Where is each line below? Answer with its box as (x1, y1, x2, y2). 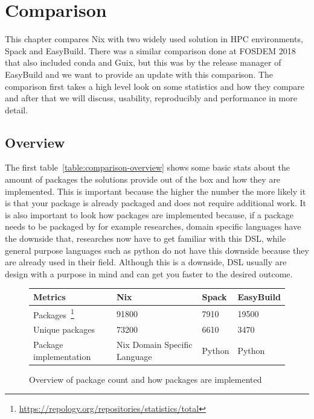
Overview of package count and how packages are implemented (29, 373, 262, 385)
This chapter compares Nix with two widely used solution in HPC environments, (5, 33, 303, 45)
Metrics (33, 290, 66, 303)
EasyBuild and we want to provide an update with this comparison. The (5, 68, 274, 80)
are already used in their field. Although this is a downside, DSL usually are (5, 256, 287, 268)
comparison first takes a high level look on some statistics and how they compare (5, 80, 305, 92)
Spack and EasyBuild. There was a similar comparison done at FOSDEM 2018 (5, 44, 296, 57)
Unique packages (33, 323, 95, 336)
